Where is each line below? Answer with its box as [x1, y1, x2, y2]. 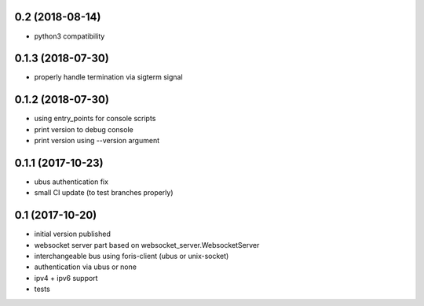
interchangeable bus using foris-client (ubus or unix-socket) [34, 252, 229, 261]
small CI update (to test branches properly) [34, 188, 174, 197]
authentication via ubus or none [34, 262, 137, 271]
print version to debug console [34, 124, 133, 134]
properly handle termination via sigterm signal [34, 72, 184, 82]
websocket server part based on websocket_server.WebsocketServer [34, 240, 260, 249]
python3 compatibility [34, 31, 105, 41]
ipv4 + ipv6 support [34, 273, 98, 282]
